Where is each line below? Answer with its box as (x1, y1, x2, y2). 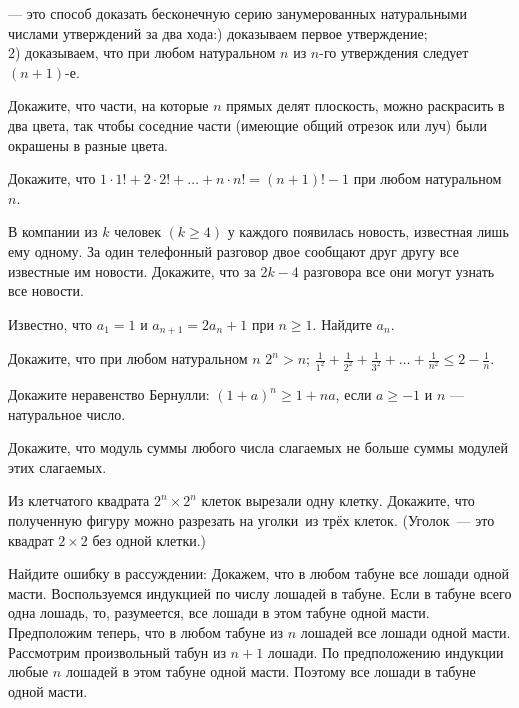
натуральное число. (8, 403, 126, 424)
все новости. (8, 280, 84, 301)
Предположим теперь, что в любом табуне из (8, 621, 284, 642)
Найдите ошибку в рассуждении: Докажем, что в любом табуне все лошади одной (8, 563, 510, 584)
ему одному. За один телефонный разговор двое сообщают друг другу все (8, 240, 459, 261)
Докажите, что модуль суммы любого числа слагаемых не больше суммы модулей (8, 437, 509, 458)
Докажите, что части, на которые (8, 95, 209, 116)
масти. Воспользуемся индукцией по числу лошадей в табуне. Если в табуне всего (8, 582, 512, 603)
